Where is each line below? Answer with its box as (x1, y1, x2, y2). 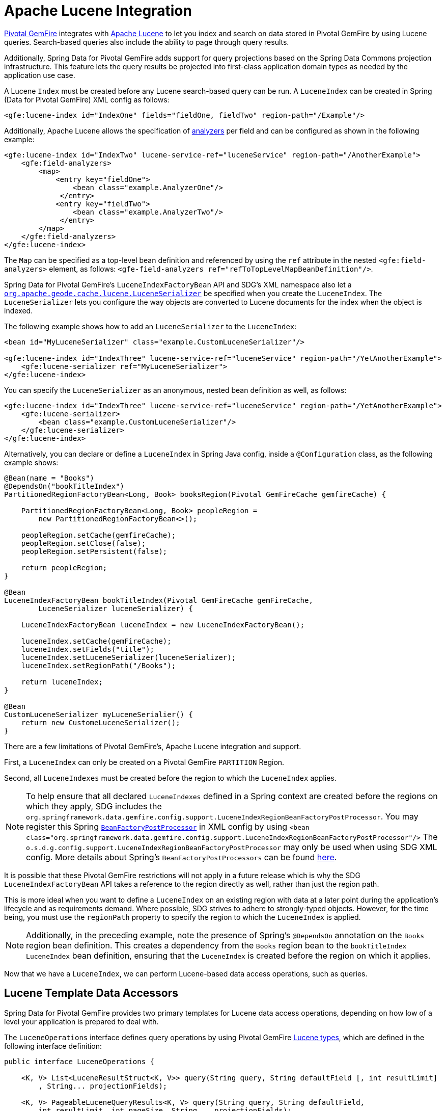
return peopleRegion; (21, 563, 107, 572)
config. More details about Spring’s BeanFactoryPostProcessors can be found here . (26, 852, 337, 862)
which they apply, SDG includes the (26, 801, 162, 811)
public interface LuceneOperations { (4, 1057, 155, 1066)
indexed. (4, 306, 33, 315)
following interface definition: (4, 1041, 102, 1050)
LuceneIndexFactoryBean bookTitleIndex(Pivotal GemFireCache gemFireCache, (4, 596, 313, 604)
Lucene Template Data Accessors (4, 987, 178, 1000)
